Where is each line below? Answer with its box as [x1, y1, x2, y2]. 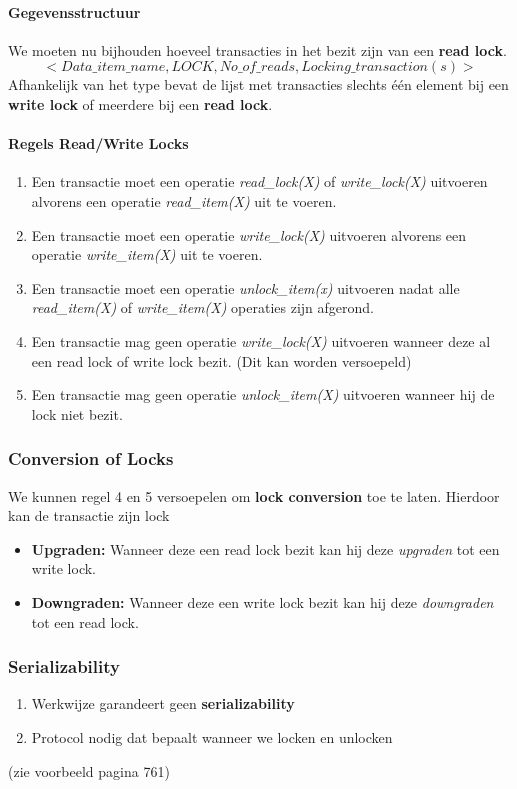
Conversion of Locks [8, 446, 174, 471]
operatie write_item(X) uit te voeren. [31, 244, 263, 265]
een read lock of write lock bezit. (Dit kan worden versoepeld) [31, 350, 412, 371]
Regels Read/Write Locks [8, 133, 189, 154]
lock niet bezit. [31, 403, 123, 424]
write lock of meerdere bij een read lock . [8, 93, 273, 114]
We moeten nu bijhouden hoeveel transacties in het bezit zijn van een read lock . [8, 39, 507, 60]
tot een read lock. [31, 611, 139, 632]
